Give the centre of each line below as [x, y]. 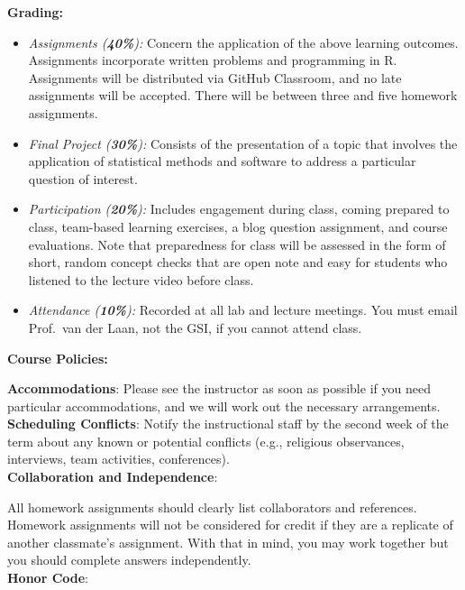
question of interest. [83, 178]
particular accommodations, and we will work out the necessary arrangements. [224, 406]
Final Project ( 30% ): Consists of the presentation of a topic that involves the [243, 143]
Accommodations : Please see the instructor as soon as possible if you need [219, 388]
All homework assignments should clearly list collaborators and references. [212, 507]
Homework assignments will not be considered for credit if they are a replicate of [230, 525]
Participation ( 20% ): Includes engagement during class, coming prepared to [239, 209]
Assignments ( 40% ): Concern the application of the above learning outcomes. [243, 42]
